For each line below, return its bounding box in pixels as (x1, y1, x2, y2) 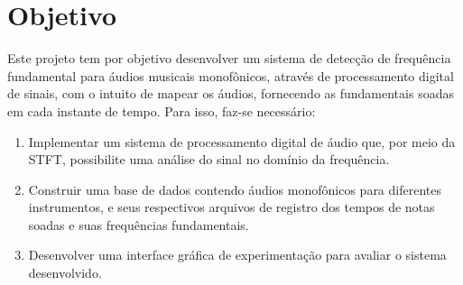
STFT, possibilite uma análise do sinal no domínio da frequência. (28, 150, 390, 169)
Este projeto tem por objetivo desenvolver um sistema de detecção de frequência (7, 49, 451, 68)
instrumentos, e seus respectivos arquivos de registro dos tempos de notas (28, 198, 435, 216)
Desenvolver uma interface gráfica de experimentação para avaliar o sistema (28, 245, 447, 264)
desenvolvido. (28, 263, 102, 282)
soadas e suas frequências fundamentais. (28, 215, 249, 234)
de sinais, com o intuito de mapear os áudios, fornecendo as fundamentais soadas (7, 84, 454, 103)
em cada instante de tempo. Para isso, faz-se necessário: (7, 101, 316, 120)
